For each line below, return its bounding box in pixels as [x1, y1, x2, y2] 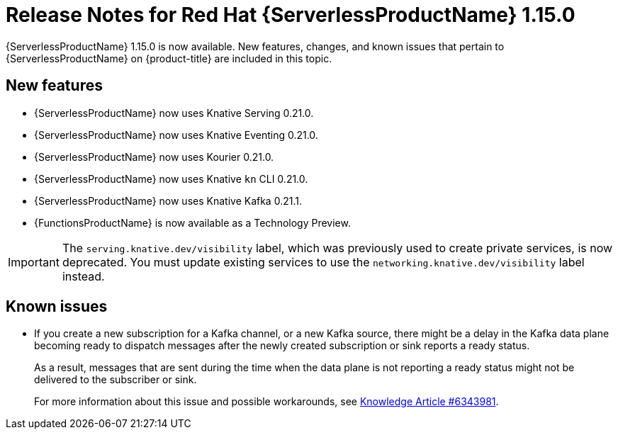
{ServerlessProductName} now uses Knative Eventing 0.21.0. [34, 128, 318, 141]
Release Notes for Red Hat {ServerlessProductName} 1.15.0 [6, 3, 575, 27]
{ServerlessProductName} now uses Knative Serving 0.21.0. [34, 106, 314, 119]
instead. [62, 269, 105, 283]
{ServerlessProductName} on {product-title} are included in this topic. [6, 52, 332, 64]
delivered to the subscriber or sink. [34, 373, 197, 386]
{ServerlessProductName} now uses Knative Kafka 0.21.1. [34, 194, 302, 207]
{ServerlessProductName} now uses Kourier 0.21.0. [34, 150, 274, 163]
